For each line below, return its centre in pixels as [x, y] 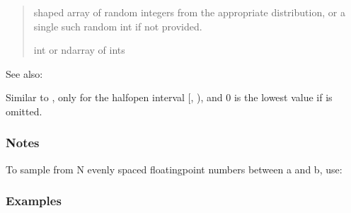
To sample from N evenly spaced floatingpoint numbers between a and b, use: [174, 169]
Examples [34, 201]
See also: [24, 73]
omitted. [24, 111]
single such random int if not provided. [118, 26]
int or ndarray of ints [79, 50]
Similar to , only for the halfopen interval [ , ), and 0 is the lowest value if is [169, 97]
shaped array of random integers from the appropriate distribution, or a [189, 12]
